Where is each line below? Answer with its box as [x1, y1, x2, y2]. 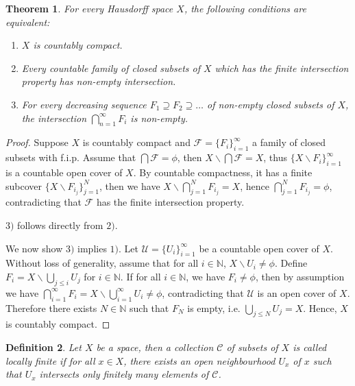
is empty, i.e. [187, 300, 241, 315]
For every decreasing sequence [21, 97, 147, 111]
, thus [263, 150, 287, 165]
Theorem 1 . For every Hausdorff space [5, 1, 173, 15]
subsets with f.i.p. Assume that [5, 150, 136, 165]
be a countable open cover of [199, 241, 319, 255]
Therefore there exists [5, 300, 97, 315]
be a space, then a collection [96, 339, 214, 354]
